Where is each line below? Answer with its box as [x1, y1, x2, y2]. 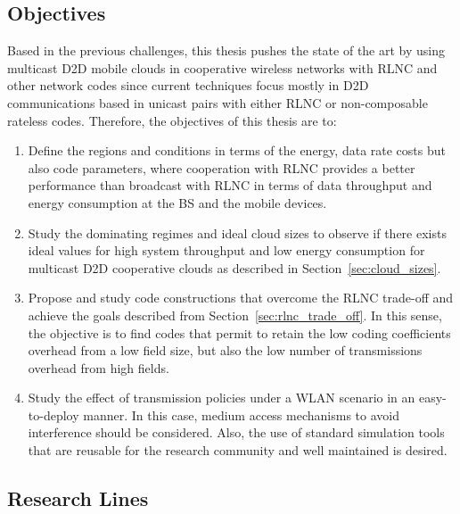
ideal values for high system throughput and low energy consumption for [28, 241, 425, 260]
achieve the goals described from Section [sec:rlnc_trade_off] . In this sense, [28, 305, 442, 324]
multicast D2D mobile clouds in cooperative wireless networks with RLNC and [7, 58, 438, 77]
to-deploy [28, 405, 79, 424]
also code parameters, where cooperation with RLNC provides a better [28, 158, 415, 177]
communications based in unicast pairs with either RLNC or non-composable [7, 93, 428, 112]
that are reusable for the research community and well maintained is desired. [28, 441, 448, 460]
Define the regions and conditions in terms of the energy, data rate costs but [28, 141, 446, 160]
